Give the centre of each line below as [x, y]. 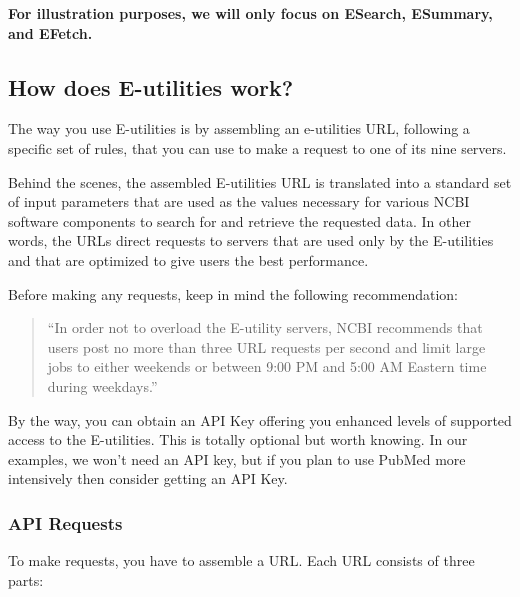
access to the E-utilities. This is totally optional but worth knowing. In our [238, 439]
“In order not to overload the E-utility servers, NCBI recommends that [265, 327]
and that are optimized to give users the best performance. [188, 259]
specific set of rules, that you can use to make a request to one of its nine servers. [257, 147]
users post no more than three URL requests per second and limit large [266, 346]
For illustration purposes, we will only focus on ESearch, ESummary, [250, 13]
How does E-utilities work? [151, 86]
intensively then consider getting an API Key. [148, 478]
